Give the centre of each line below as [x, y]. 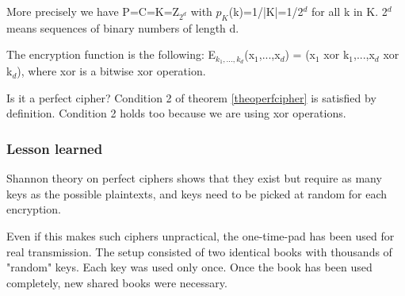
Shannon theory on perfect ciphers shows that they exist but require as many [194, 178]
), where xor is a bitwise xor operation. [111, 71]
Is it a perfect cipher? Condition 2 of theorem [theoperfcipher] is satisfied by [191, 97]
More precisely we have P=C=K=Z [93, 11]
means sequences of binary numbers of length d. [123, 27]
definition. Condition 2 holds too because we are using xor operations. [176, 113]
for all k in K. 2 [350, 11]
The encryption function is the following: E [111, 54]
